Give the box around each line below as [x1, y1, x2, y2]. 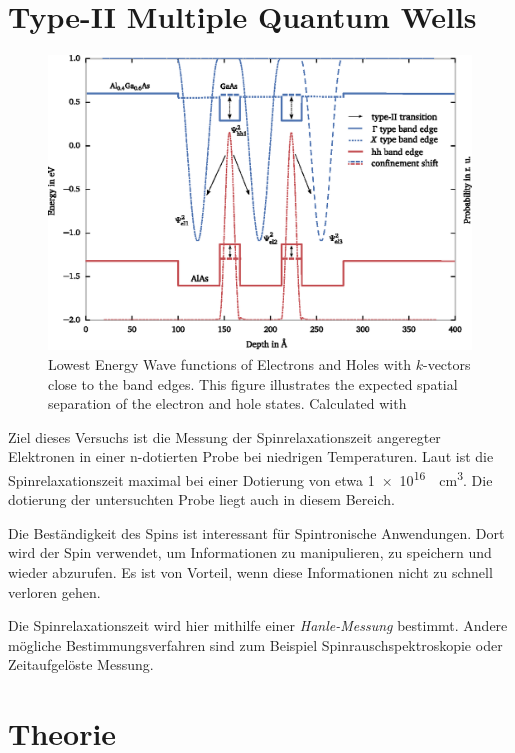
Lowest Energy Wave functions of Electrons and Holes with [48, 353, 412, 374]
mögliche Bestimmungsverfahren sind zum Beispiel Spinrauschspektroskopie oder [8, 634, 503, 655]
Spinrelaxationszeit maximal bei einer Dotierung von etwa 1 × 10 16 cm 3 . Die [8, 466, 493, 490]
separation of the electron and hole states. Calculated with [48, 393, 407, 414]
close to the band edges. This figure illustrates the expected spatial [48, 373, 458, 394]
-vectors [422, 353, 471, 374]
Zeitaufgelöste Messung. [8, 654, 154, 675]
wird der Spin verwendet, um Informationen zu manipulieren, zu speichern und [8, 542, 492, 563]
